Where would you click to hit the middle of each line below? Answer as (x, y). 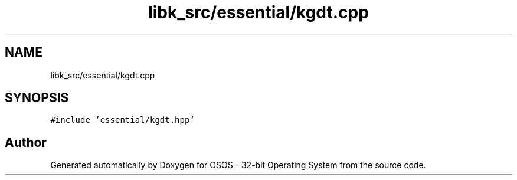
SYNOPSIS (37, 98)
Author (26, 142)
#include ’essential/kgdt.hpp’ (122, 120)
